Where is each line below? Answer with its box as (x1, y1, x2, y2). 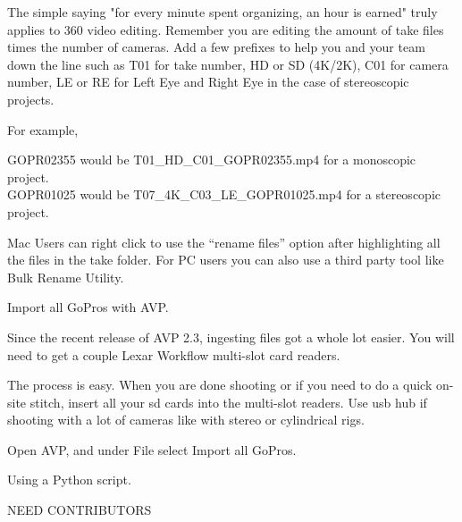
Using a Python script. (7, 470, 131, 489)
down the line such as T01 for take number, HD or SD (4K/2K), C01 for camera (7, 55, 449, 73)
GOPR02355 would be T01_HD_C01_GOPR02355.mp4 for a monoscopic (7, 150, 416, 169)
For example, (7, 120, 79, 139)
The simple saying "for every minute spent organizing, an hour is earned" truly (7, 3, 438, 21)
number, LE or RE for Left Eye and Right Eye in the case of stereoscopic (7, 72, 409, 91)
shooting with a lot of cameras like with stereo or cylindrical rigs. (7, 410, 365, 429)
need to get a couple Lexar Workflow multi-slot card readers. (7, 345, 340, 364)
